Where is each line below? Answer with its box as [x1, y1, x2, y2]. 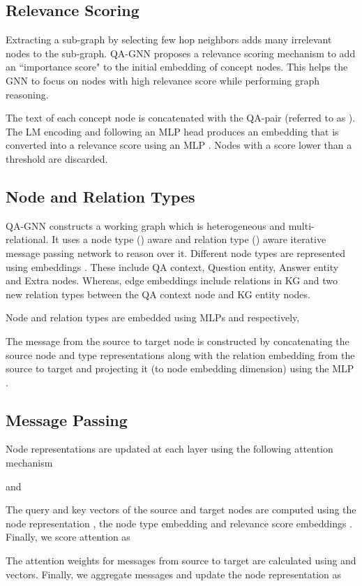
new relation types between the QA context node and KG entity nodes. [6, 286, 310, 301]
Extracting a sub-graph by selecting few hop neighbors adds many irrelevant [6, 32, 332, 47]
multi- [288, 218, 315, 233]
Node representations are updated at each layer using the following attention [6, 441, 333, 456]
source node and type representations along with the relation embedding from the [6, 347, 355, 362]
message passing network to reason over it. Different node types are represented [6, 245, 346, 260]
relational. [6, 232, 49, 247]
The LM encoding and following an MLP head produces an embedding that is [6, 124, 339, 138]
